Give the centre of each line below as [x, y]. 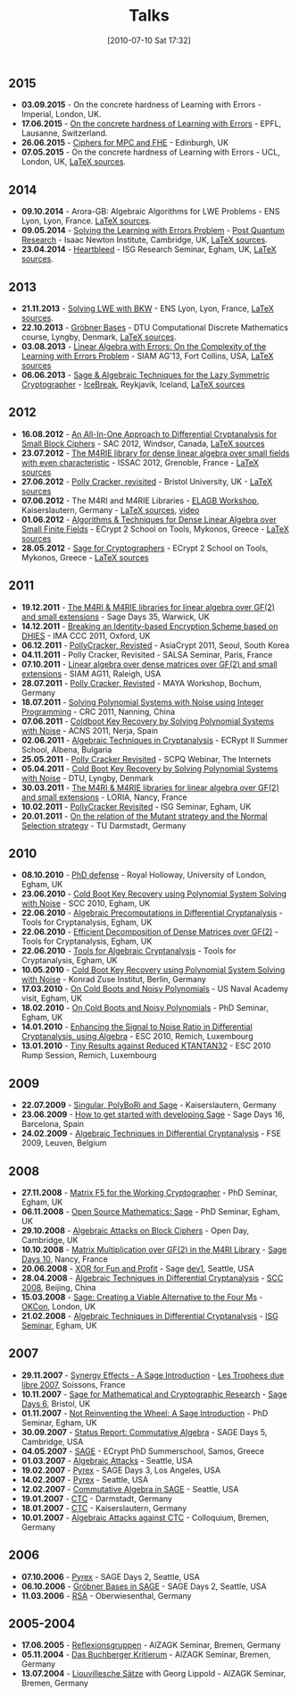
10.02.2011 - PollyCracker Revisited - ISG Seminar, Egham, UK [136, 806]
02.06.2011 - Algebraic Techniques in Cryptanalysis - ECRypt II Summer [154, 740]
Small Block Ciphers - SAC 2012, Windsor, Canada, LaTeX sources [143, 443]
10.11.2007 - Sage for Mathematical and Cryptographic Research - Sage [154, 1394]
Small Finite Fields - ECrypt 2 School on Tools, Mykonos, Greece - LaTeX [155, 529]
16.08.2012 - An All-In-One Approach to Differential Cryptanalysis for [149, 433]
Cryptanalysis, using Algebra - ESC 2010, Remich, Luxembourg [137, 1037]
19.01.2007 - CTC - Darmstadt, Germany [97, 1499]
